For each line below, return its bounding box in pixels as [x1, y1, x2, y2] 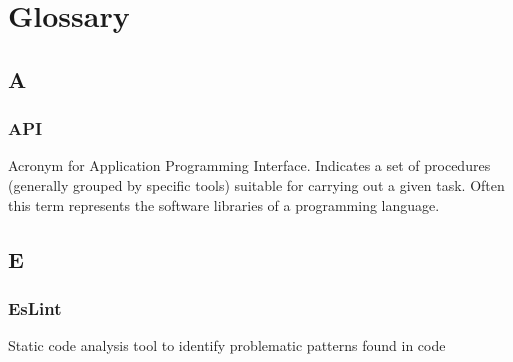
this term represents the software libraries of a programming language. [8, 194, 440, 215]
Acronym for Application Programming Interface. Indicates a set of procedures [8, 155, 491, 176]
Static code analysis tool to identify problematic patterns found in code [8, 335, 446, 356]
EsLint [8, 295, 62, 320]
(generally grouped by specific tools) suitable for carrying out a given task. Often [8, 174, 505, 195]
